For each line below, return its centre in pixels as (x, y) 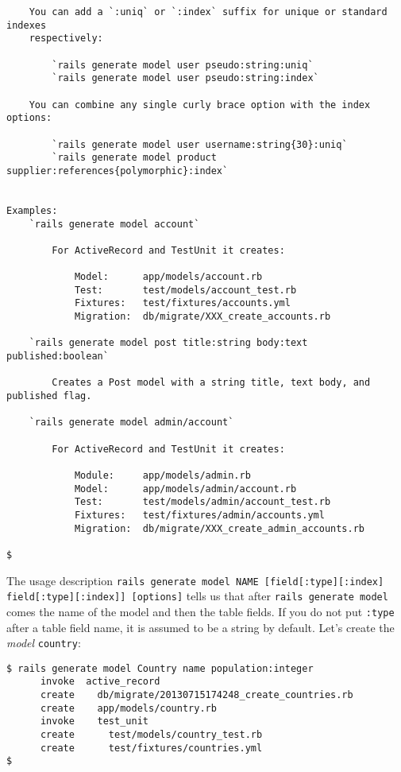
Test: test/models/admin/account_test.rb (202, 502)
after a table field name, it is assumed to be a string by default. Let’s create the (200, 627)
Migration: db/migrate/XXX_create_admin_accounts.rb (220, 528)
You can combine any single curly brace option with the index (200, 105)
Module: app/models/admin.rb (162, 475)
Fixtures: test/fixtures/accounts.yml (182, 303)
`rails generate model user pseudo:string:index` (185, 78)
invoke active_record (100, 682)
